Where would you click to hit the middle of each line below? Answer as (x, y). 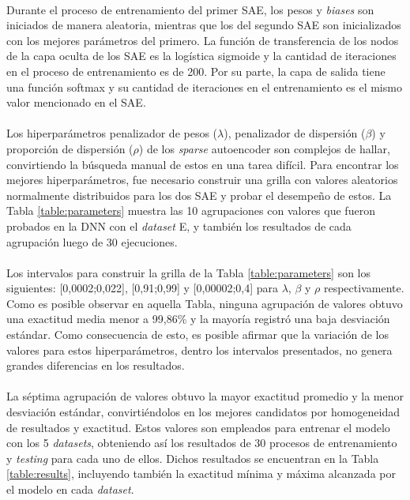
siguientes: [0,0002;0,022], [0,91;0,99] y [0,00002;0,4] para (143, 288)
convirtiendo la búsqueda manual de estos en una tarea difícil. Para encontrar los (203, 164)
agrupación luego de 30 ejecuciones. (92, 241)
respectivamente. (364, 288)
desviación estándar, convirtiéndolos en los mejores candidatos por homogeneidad (203, 412)
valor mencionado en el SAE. (76, 102)
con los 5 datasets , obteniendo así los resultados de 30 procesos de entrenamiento (202, 443)
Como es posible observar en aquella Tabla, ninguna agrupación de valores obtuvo (205, 303)
